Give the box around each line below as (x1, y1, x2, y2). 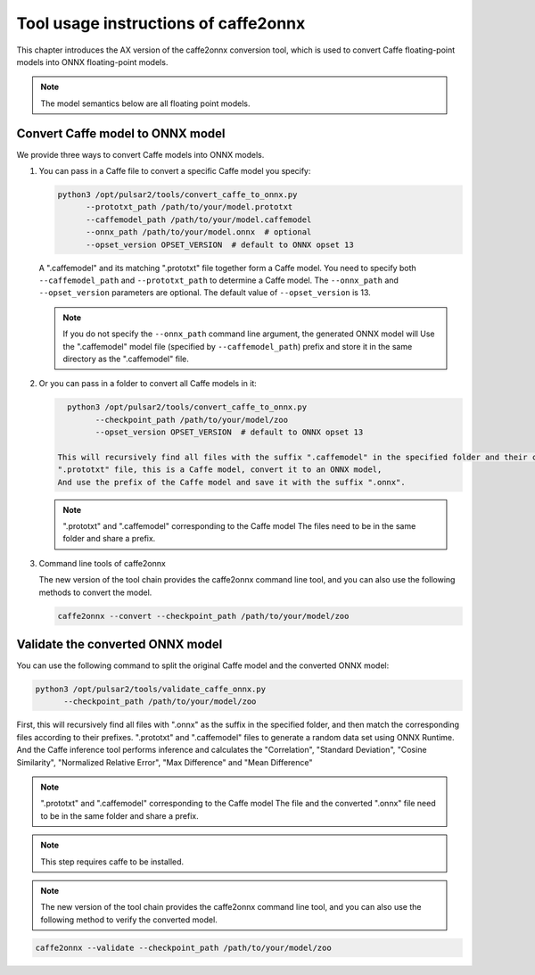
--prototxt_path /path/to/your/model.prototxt (86, 202, 293, 212)
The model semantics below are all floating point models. (40, 98, 251, 109)
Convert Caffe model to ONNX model (16, 126, 226, 141)
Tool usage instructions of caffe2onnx (16, 13, 306, 33)
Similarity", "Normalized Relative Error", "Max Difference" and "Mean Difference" (16, 756, 313, 767)
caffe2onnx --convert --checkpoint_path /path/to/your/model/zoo (57, 611, 350, 621)
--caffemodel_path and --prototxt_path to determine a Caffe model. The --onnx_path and (38, 275, 399, 285)
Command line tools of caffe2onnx (38, 558, 167, 568)
